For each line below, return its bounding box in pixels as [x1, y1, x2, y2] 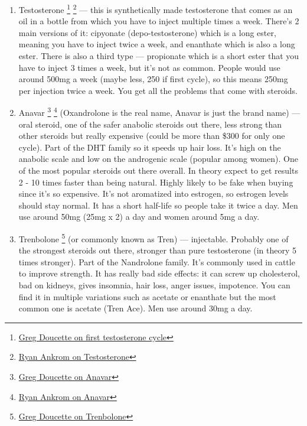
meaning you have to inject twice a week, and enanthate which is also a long [18, 38, 295, 50]
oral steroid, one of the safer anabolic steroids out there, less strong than [18, 118, 282, 130]
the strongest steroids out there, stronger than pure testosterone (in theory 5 [18, 244, 297, 256]
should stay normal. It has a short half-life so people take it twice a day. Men [18, 199, 298, 211]
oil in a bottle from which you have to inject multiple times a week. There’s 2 [18, 15, 299, 27]
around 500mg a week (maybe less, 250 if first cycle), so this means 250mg [18, 73, 288, 85]
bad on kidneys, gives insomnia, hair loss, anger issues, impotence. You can [18, 279, 290, 291]
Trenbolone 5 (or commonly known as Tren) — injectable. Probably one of [18, 231, 289, 245]
